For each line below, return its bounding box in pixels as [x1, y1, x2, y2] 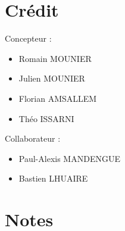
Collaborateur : [5, 132, 61, 145]
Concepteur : [5, 32, 52, 45]
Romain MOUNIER [18, 52, 92, 64]
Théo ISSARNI [18, 112, 74, 124]
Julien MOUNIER [18, 72, 85, 85]
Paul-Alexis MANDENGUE [18, 152, 120, 164]
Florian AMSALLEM [18, 92, 97, 104]
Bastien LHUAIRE [18, 172, 88, 185]
